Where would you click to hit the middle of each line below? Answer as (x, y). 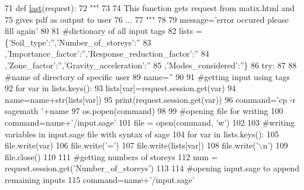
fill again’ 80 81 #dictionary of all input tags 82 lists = (103, 31)
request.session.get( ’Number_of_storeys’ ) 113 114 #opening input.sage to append (152, 168)
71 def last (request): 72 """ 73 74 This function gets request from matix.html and (150, 8)
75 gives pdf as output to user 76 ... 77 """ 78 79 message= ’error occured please (147, 19)
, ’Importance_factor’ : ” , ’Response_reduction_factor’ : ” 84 (107, 53)
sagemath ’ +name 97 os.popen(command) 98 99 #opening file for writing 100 (144, 111)
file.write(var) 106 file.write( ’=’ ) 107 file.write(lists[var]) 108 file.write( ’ (132, 145)
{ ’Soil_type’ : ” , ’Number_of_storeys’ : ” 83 (78, 42)
